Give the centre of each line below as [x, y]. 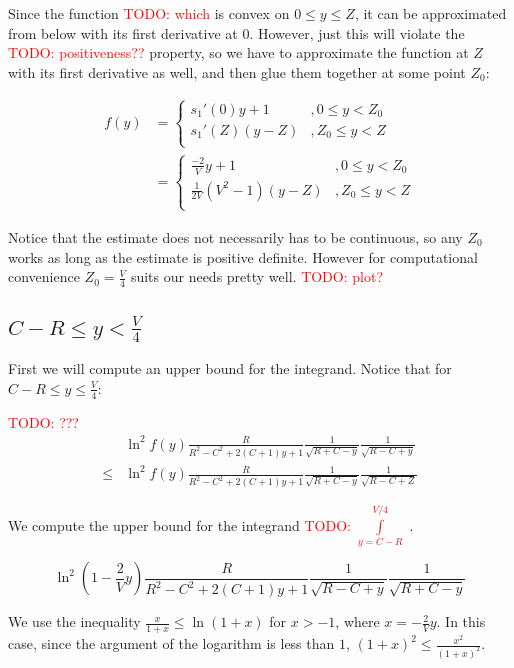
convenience [44, 276]
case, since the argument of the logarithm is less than [171, 643]
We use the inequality [74, 621]
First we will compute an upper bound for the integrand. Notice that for [230, 368]
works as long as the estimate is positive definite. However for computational [243, 256]
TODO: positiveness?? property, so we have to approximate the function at [238, 52]
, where [357, 621]
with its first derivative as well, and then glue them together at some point [237, 71]
